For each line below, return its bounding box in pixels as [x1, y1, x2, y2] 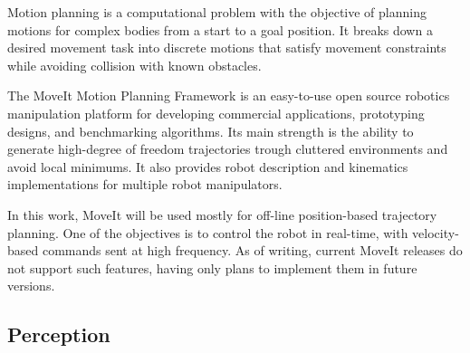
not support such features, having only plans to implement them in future [7, 258, 417, 277]
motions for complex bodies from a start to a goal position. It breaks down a [7, 20, 433, 39]
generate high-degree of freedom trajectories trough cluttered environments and [7, 139, 448, 158]
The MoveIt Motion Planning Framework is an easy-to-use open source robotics [7, 86, 450, 105]
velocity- [412, 223, 459, 242]
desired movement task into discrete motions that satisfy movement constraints [7, 38, 446, 57]
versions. [7, 276, 55, 295]
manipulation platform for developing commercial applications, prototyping [7, 103, 425, 122]
